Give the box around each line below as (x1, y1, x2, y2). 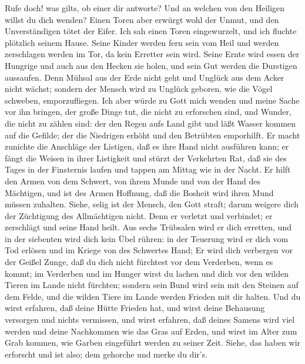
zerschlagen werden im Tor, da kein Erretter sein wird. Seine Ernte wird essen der (5, 48, 300, 60)
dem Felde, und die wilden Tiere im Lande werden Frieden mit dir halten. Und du (5, 290, 301, 302)
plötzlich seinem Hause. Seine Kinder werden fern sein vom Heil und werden (5, 36, 279, 48)
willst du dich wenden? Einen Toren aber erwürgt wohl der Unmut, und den (5, 13, 279, 25)
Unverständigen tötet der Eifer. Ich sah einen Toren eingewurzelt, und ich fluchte (5, 25, 297, 37)
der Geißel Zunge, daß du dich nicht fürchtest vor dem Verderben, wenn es (5, 256, 273, 268)
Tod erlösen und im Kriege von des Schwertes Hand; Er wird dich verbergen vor (5, 244, 293, 256)
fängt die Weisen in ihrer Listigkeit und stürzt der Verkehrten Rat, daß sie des (5, 151, 287, 164)
